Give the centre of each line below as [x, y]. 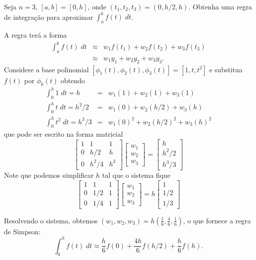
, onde [97, 6]
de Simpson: [22, 231]
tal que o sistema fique [136, 175]
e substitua [226, 69]
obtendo [73, 80]
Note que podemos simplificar [49, 175]
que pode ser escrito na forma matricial [64, 134]
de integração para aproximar [49, 17]
